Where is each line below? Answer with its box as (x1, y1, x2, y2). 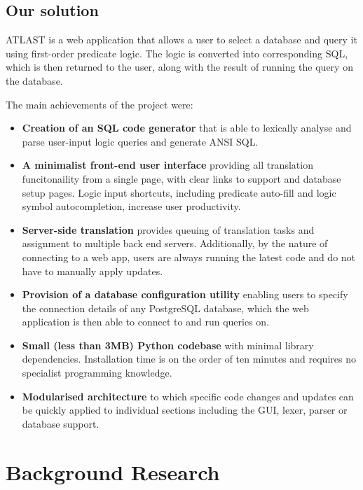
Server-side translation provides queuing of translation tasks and (22, 222, 315, 237)
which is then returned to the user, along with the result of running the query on (6, 59, 353, 74)
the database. (6, 73, 63, 87)
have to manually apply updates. (22, 263, 163, 278)
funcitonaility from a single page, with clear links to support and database (22, 171, 341, 185)
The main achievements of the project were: (6, 97, 193, 111)
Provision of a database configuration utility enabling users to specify (22, 287, 348, 302)
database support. (22, 416, 100, 430)
